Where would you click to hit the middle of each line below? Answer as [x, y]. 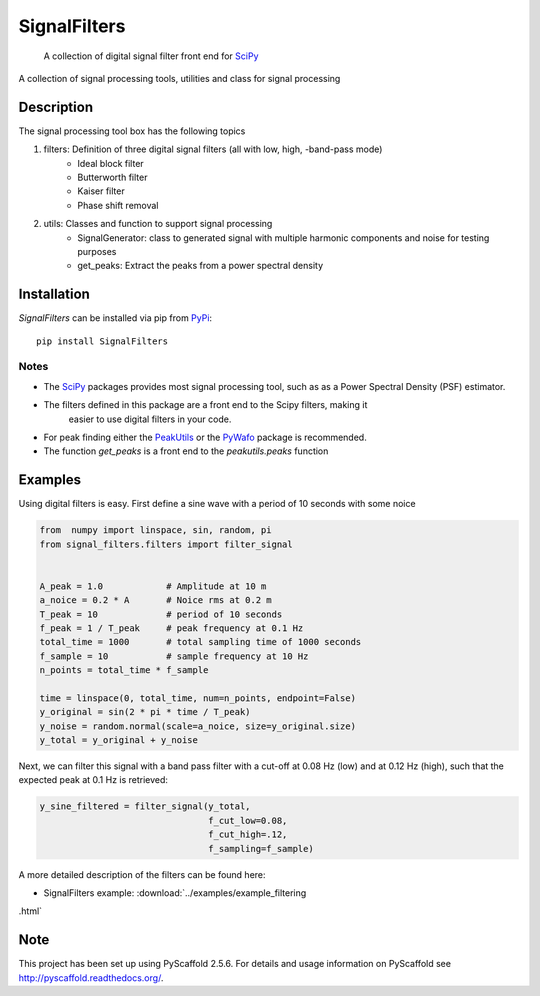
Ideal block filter [110, 163]
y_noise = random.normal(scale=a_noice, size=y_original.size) [198, 726]
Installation [54, 294]
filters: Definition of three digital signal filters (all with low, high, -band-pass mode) [213, 149]
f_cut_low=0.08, [248, 820]
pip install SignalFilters [102, 341]
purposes [97, 251]
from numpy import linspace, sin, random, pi [155, 530]
